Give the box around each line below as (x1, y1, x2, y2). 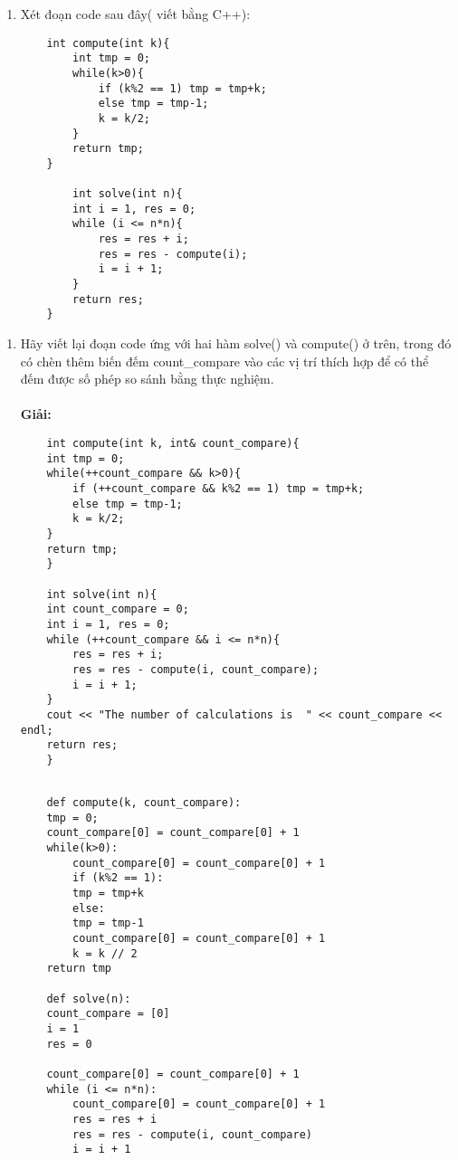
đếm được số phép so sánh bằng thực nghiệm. (20, 369, 274, 388)
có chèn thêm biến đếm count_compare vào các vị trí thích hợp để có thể (20, 351, 429, 370)
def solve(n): (46, 992, 131, 1005)
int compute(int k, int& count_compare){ (46, 437, 300, 451)
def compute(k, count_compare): (46, 796, 242, 810)
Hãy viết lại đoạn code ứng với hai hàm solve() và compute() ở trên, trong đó (20, 334, 452, 353)
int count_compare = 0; (46, 603, 189, 616)
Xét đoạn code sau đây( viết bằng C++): (20, 5, 251, 23)
